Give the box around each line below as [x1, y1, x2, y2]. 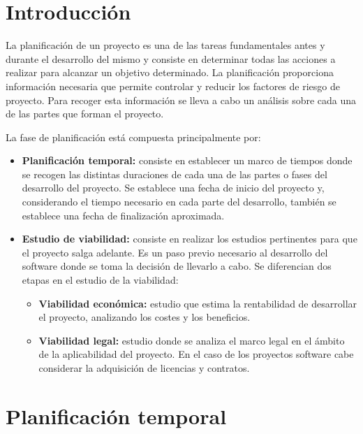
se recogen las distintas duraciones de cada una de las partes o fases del [22, 166, 327, 181]
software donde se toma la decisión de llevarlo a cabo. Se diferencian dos [22, 259, 332, 273]
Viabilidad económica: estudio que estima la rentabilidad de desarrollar [38, 296, 357, 310]
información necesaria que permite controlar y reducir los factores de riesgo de [6, 78, 340, 93]
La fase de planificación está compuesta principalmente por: [6, 129, 261, 144]
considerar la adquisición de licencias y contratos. [38, 361, 250, 375]
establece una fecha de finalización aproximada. [22, 208, 225, 222]
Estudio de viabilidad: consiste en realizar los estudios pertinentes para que [22, 231, 357, 246]
